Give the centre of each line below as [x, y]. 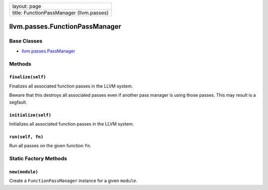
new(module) [24, 172]
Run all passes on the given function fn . [50, 146]
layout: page [27, 6]
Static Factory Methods [38, 159]
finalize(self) [28, 77]
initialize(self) [30, 115]
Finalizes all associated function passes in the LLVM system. [71, 86]
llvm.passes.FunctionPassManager [65, 27]
